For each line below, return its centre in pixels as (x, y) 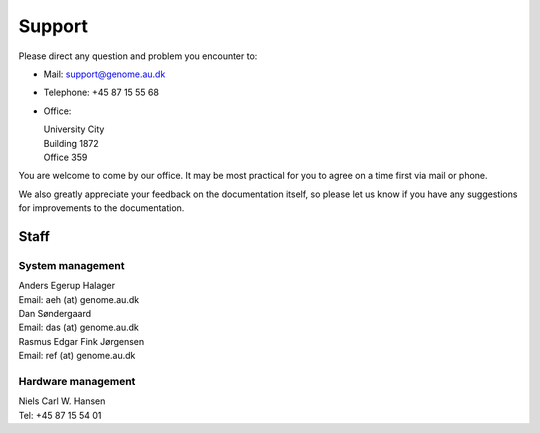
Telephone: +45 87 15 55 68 (101, 92)
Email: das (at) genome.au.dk (78, 327)
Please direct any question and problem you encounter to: (138, 56)
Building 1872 (71, 143)
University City (74, 129)
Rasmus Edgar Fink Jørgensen (81, 341)
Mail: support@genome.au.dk (104, 74)
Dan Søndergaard (55, 313)
